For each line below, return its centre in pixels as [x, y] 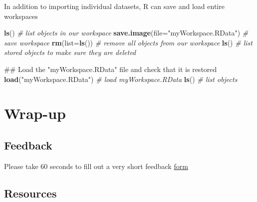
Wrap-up [35, 113]
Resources [30, 193]
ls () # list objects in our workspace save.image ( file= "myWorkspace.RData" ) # [126, 33]
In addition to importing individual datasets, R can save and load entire [114, 6]
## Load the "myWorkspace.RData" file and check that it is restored [111, 69]
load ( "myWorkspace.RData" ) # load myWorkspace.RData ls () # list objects [121, 79]
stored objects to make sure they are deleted [70, 52]
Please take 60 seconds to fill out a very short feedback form [96, 166]
